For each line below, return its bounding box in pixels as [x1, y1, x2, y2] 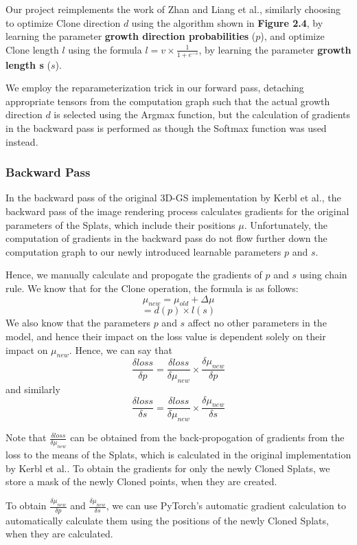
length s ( [5, 57, 51, 71]
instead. [5, 134, 38, 148]
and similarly [5, 381, 60, 396]
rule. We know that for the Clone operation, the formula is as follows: [5, 280, 299, 295]
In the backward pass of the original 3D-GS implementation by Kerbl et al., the [5, 190, 341, 205]
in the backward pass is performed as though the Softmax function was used [5, 120, 327, 135]
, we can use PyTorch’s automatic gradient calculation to [106, 498, 346, 512]
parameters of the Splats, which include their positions [5, 217, 235, 232]
